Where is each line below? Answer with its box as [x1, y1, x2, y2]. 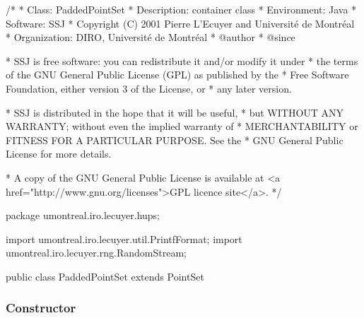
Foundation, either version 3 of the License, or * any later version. [6, 81, 292, 95]
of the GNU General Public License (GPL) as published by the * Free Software [6, 67, 349, 82]
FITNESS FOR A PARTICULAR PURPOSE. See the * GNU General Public [6, 132, 344, 147]
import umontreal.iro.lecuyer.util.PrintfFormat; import [6, 231, 242, 246]
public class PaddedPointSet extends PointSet [6, 269, 204, 283]
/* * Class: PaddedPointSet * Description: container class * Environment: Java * [6, 2, 357, 16]
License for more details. [6, 146, 112, 161]
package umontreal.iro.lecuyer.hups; [6, 208, 160, 223]
